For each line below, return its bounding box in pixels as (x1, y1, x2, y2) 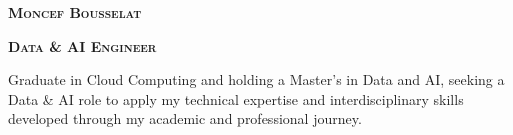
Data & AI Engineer (8, 35, 157, 56)
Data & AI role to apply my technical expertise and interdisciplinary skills (8, 88, 464, 109)
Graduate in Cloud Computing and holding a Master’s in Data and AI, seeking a (8, 69, 505, 90)
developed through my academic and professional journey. (8, 108, 362, 129)
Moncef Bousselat (8, 2, 142, 22)
